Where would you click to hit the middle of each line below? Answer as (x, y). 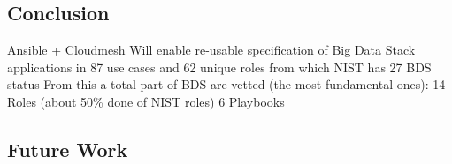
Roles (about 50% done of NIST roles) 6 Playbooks (146, 101)
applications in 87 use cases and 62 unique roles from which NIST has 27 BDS (219, 67)
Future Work (68, 149)
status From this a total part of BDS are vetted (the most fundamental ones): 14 (226, 84)
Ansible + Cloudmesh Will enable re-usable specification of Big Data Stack (211, 50)
